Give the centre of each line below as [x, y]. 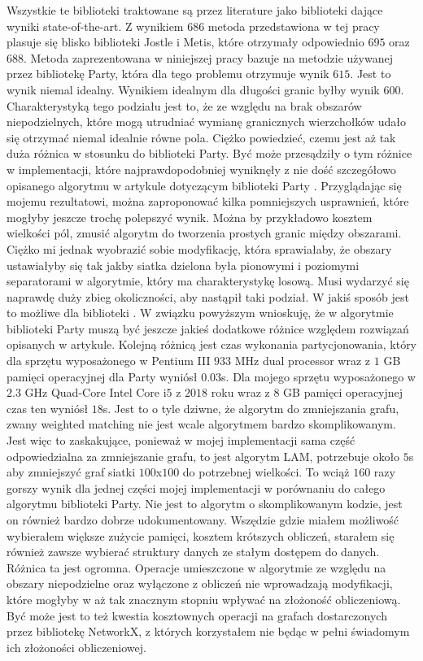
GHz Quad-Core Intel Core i [96, 392]
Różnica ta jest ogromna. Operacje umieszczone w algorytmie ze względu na [196, 567]
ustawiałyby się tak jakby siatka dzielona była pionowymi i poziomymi [183, 265]
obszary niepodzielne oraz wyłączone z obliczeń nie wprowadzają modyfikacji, [200, 583]
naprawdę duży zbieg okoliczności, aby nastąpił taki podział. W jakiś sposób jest [208, 296]
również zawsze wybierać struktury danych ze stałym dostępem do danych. [193, 552]
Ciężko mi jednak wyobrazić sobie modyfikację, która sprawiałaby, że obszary [199, 248]
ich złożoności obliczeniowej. [76, 647]
